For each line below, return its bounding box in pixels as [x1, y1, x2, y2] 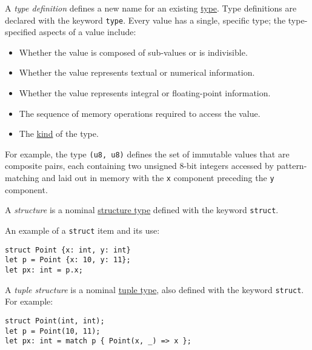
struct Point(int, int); [5, 316, 105, 325]
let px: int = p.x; [5, 265, 83, 274]
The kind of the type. [19, 127, 99, 140]
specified [5, 25, 36, 38]
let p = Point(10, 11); [5, 326, 101, 335]
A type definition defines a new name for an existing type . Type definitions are [5, 2, 297, 14]
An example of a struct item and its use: [5, 223, 160, 236]
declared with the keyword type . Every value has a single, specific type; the [5, 13, 286, 26]
